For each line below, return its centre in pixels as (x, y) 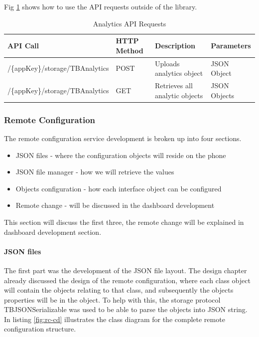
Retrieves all (174, 85)
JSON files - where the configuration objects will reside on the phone (121, 155)
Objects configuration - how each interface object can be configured (119, 188)
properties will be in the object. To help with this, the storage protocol (112, 299)
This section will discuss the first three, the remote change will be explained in (124, 222)
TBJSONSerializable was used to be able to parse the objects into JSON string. (126, 309)
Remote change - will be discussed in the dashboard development (115, 205)
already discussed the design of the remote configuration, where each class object (127, 280)
